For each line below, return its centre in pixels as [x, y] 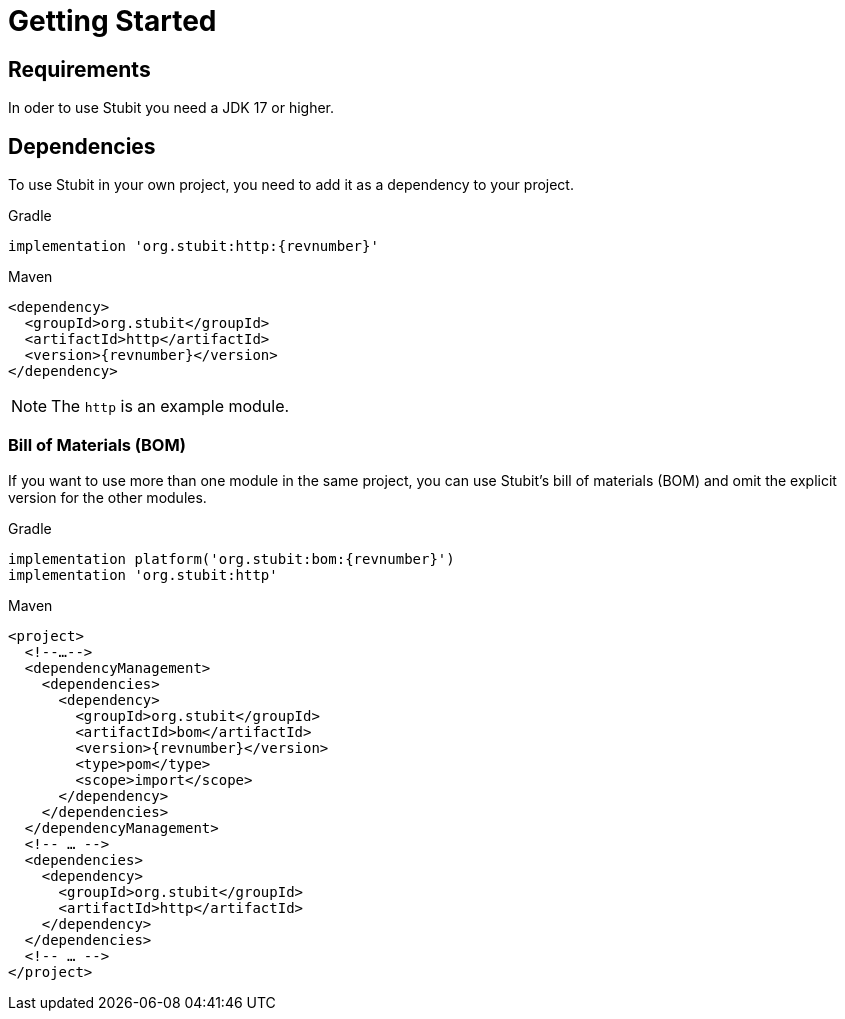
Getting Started [112, 21]
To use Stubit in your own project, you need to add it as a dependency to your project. [291, 185]
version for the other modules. [107, 497]
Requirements [79, 69]
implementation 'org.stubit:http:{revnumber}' [193, 246]
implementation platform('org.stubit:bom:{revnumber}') [231, 558]
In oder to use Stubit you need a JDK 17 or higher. [171, 108]
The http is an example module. [170, 406]
